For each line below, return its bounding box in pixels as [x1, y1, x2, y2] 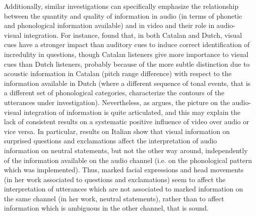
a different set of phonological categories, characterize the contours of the [4, 87, 224, 98]
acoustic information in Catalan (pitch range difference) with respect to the [4, 68, 232, 79]
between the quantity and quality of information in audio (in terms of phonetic [4, 10, 242, 21]
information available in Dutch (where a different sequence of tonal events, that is [4, 78, 251, 88]
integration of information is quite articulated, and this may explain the [24, 107, 241, 117]
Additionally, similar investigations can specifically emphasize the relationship [4, 1, 239, 11]
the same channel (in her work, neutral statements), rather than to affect [4, 193, 224, 203]
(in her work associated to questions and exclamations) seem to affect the [4, 174, 226, 184]
